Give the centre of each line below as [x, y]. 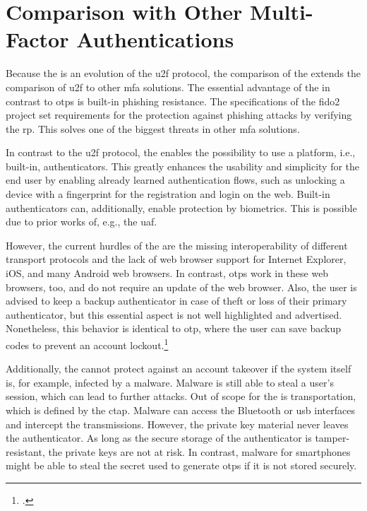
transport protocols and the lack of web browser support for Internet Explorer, [176, 259]
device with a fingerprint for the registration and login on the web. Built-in [168, 194]
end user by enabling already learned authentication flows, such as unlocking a [175, 180]
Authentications [155, 39]
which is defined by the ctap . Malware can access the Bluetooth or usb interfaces [180, 410]
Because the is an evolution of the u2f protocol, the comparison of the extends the [183, 73]
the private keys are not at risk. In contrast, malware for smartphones [199, 451]
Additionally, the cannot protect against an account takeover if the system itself [179, 369]
